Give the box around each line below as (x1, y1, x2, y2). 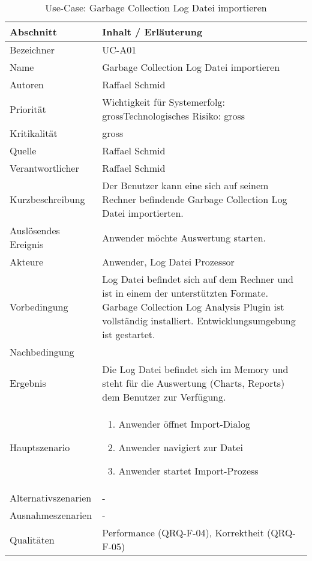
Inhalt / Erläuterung (102, 25, 203, 38)
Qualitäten (10, 532, 55, 547)
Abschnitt (10, 25, 57, 38)
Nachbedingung (10, 345, 74, 359)
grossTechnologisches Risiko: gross (102, 109, 245, 123)
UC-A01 (102, 43, 137, 56)
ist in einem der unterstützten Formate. (102, 286, 268, 300)
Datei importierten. (102, 206, 184, 220)
